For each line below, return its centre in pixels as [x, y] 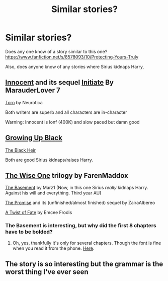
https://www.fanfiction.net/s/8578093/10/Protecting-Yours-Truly [72, 57]
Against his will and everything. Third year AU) [53, 193]
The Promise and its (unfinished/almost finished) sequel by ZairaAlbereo [80, 203]
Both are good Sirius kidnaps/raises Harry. [49, 160]
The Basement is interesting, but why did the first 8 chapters [81, 226]
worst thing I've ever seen [47, 272]
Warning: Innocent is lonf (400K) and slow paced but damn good [72, 122]
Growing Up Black [34, 138]
